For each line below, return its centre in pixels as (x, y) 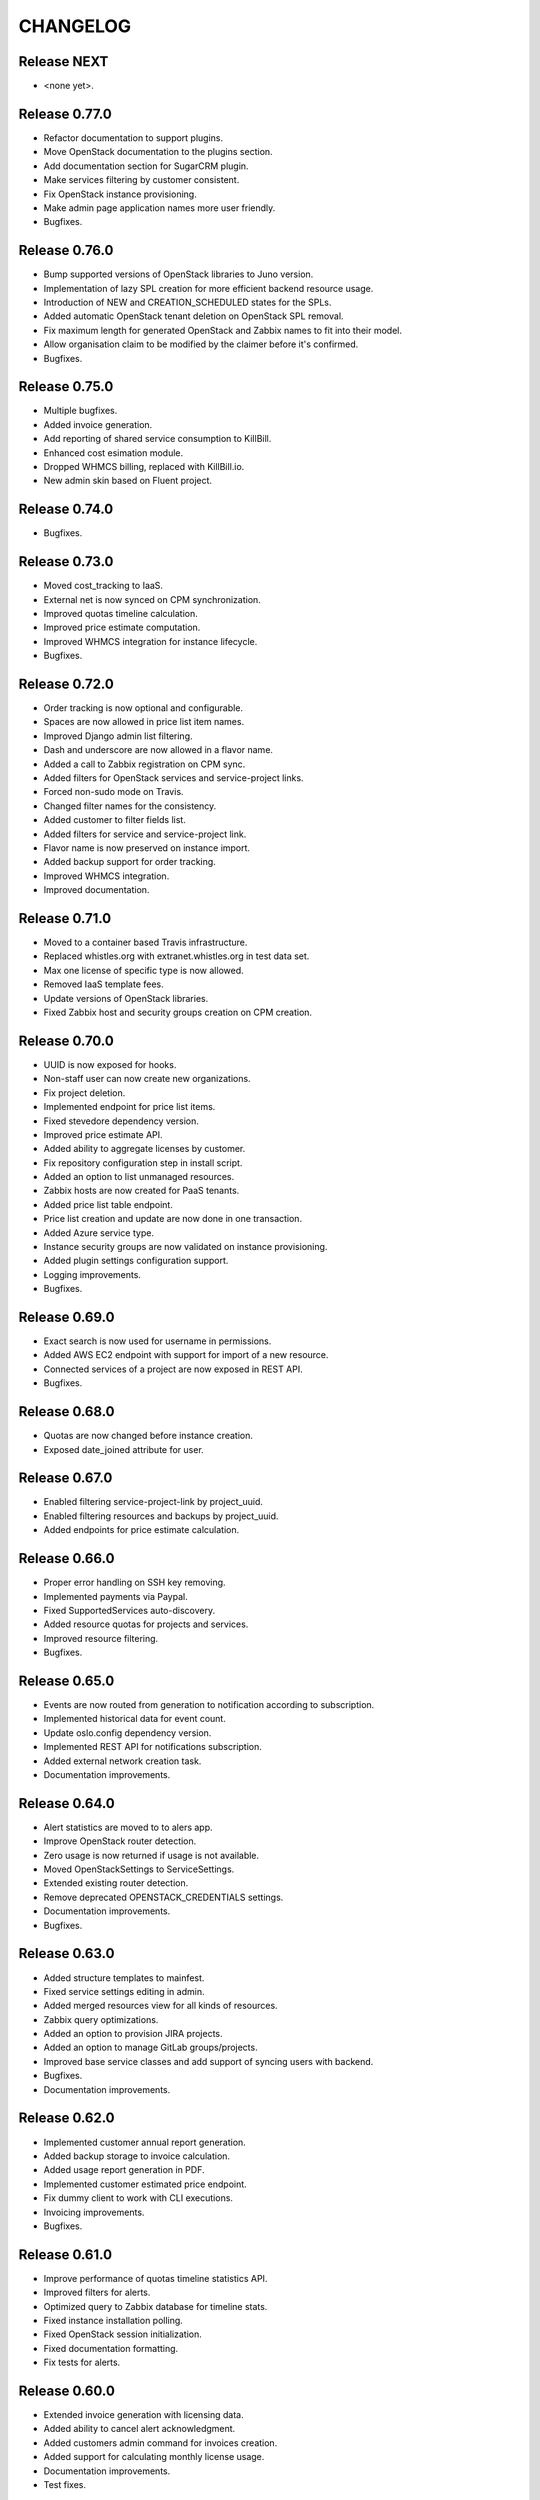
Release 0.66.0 (66, 1558)
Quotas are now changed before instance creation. (148, 1436)
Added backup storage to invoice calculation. (136, 2156)
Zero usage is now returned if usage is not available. (151, 1855)
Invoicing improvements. (94, 2212)
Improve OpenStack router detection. (120, 1841)
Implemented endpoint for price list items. (129, 1107)
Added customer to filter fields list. (115, 820)
